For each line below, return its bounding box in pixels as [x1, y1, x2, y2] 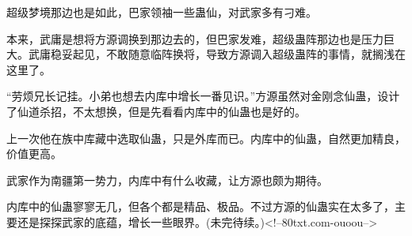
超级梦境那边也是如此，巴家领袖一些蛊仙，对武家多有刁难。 [6, 4, 317, 20]
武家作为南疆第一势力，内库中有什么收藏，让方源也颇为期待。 [6, 171, 328, 188]
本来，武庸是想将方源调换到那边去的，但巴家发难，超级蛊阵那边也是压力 [6, 30, 383, 47]
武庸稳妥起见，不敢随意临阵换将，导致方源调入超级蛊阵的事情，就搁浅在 [28, 46, 406, 62]
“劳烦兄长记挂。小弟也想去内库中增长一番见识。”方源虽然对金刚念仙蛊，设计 [6, 88, 400, 104]
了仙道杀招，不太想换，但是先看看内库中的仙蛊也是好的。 [6, 103, 306, 119]
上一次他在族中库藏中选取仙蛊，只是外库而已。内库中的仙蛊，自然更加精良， [6, 129, 406, 146]
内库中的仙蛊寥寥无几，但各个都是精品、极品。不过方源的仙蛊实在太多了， [6, 198, 395, 215]
